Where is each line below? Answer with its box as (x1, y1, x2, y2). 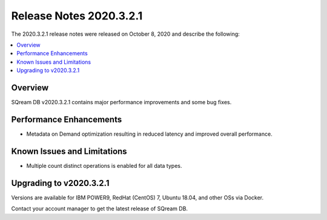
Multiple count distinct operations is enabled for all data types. (26, 162, 182, 169)
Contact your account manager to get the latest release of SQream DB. (11, 205, 188, 212)
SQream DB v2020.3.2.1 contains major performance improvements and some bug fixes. (11, 99, 232, 106)
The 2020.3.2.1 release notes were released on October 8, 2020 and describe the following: (11, 30, 240, 38)
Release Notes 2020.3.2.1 (11, 9, 143, 22)
